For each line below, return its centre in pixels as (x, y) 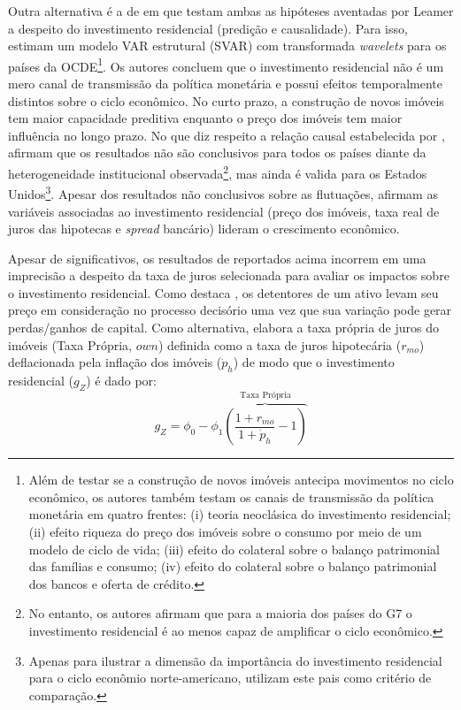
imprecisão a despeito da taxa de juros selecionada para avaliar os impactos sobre (229, 275)
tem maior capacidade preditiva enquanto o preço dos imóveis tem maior (205, 118)
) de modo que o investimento (314, 362)
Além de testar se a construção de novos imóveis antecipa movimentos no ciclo (241, 480)
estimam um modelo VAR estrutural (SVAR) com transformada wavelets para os (227, 46)
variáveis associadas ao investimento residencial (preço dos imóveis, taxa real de (224, 211)
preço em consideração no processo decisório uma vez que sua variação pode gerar (230, 310)
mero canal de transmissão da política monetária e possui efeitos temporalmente (225, 84)
